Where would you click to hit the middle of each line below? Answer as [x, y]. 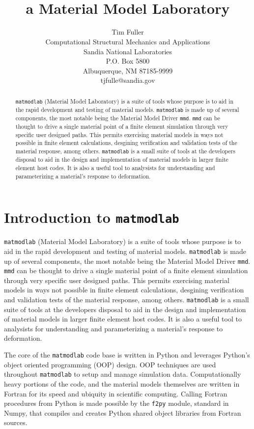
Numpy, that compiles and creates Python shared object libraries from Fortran [123, 412]
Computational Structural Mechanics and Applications [128, 41]
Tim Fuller [128, 32]
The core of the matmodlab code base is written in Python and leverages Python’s [127, 355]
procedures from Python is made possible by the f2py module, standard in [116, 403]
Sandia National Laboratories [128, 51]
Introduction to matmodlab [92, 217]
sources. [16, 422]
